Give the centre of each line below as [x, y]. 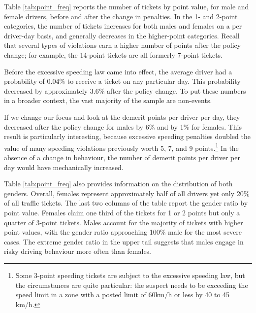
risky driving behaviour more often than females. [78, 251]
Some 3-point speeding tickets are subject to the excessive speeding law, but [130, 275]
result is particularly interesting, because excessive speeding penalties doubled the [127, 136]
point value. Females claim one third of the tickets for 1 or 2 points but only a [122, 212]
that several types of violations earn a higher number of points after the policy [123, 45]
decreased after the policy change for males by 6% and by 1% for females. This [123, 126]
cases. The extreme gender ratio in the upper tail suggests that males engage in [124, 241]
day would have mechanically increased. [64, 167]
